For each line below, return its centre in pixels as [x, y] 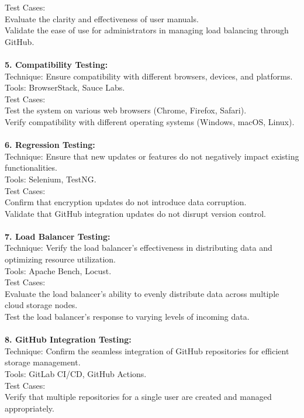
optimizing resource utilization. [60, 259]
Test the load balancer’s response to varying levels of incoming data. [127, 317]
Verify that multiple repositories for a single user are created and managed [138, 397]
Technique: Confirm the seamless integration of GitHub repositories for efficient [147, 350]
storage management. [43, 362]
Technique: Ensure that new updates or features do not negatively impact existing [152, 156]
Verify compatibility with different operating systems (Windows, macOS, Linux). [150, 121]
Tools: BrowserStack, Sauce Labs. [65, 87]
